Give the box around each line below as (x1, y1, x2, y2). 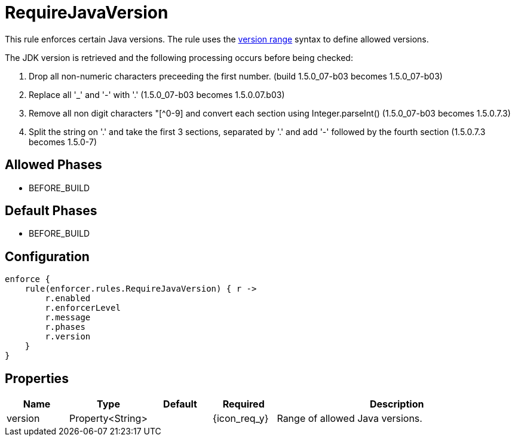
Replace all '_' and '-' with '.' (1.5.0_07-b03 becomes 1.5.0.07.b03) (29, 89, 285, 100)
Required (222, 398, 265, 411)
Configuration (5, 249, 90, 264)
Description (369, 398, 424, 411)
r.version (45, 332, 91, 342)
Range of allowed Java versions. (277, 412, 422, 425)
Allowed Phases (5, 157, 102, 173)
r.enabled (45, 293, 91, 304)
